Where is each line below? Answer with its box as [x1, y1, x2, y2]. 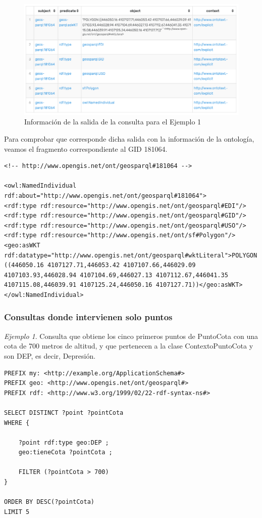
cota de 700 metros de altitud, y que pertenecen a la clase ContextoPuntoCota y [4, 340, 253, 351]
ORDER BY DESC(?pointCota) [4, 498, 94, 506]
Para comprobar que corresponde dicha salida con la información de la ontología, [4, 134, 254, 144]
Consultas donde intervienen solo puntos [4, 311, 173, 323]
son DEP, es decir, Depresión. [4, 350, 96, 361]
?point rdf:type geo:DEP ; [18, 439, 109, 446]
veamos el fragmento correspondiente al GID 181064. [4, 143, 168, 154]
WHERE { [4, 419, 30, 426]
